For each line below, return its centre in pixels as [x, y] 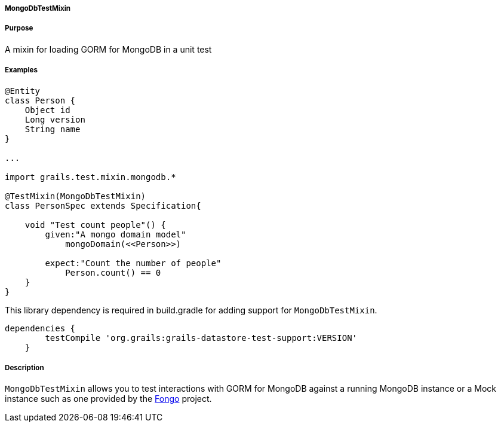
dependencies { [40, 328]
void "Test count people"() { [95, 225]
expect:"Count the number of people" [133, 263]
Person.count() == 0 [113, 272]
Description [24, 367]
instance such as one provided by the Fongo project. [108, 399]
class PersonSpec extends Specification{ [103, 205]
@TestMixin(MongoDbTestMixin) [76, 196]
